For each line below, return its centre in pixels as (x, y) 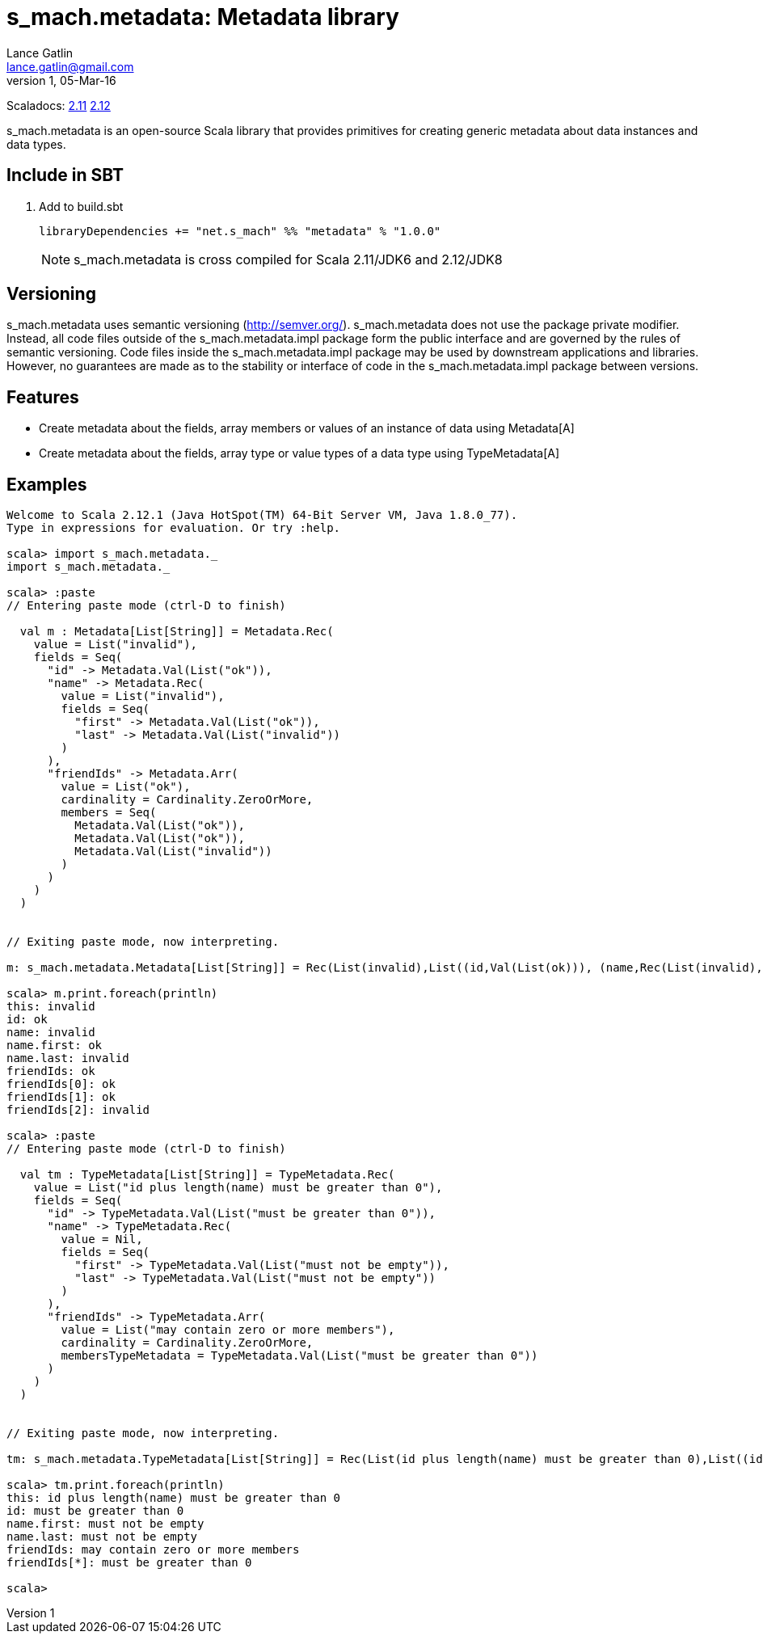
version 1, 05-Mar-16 (61, 80)
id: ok (27, 1020)
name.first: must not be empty (105, 1524)
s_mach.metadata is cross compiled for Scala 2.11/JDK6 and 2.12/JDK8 (288, 259)
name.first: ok (55, 1046)
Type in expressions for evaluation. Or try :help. (174, 528)
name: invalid (51, 1033)
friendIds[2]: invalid (78, 1110)
